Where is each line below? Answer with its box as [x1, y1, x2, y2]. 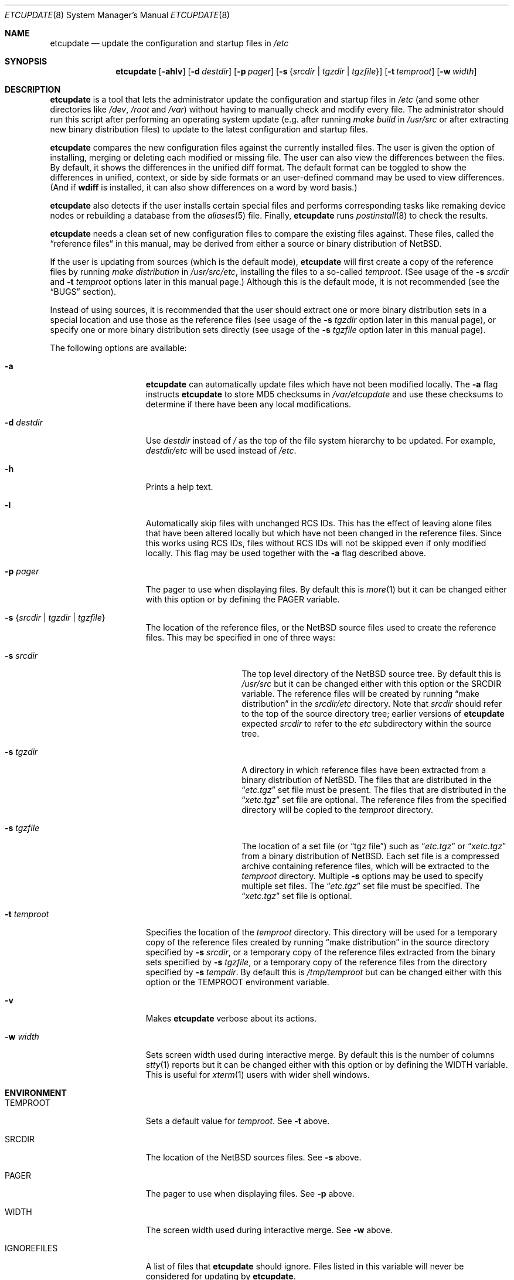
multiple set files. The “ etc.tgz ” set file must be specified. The [241, 881, 480, 891]
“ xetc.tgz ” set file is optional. [241, 891, 352, 901]
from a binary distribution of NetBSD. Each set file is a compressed [241, 851, 499, 861]
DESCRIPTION [5, 84, 61, 94]
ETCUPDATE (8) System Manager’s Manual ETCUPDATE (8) [5, 10, 230, 20]
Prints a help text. [145, 482, 213, 492]
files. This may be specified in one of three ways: [145, 632, 335, 642]
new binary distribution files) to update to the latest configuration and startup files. [50, 124, 368, 134]
